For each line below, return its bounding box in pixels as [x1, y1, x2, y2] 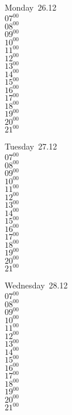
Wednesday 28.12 [5, 279, 68, 291]
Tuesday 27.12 [5, 140, 57, 152]
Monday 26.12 [5, 1, 57, 13]
